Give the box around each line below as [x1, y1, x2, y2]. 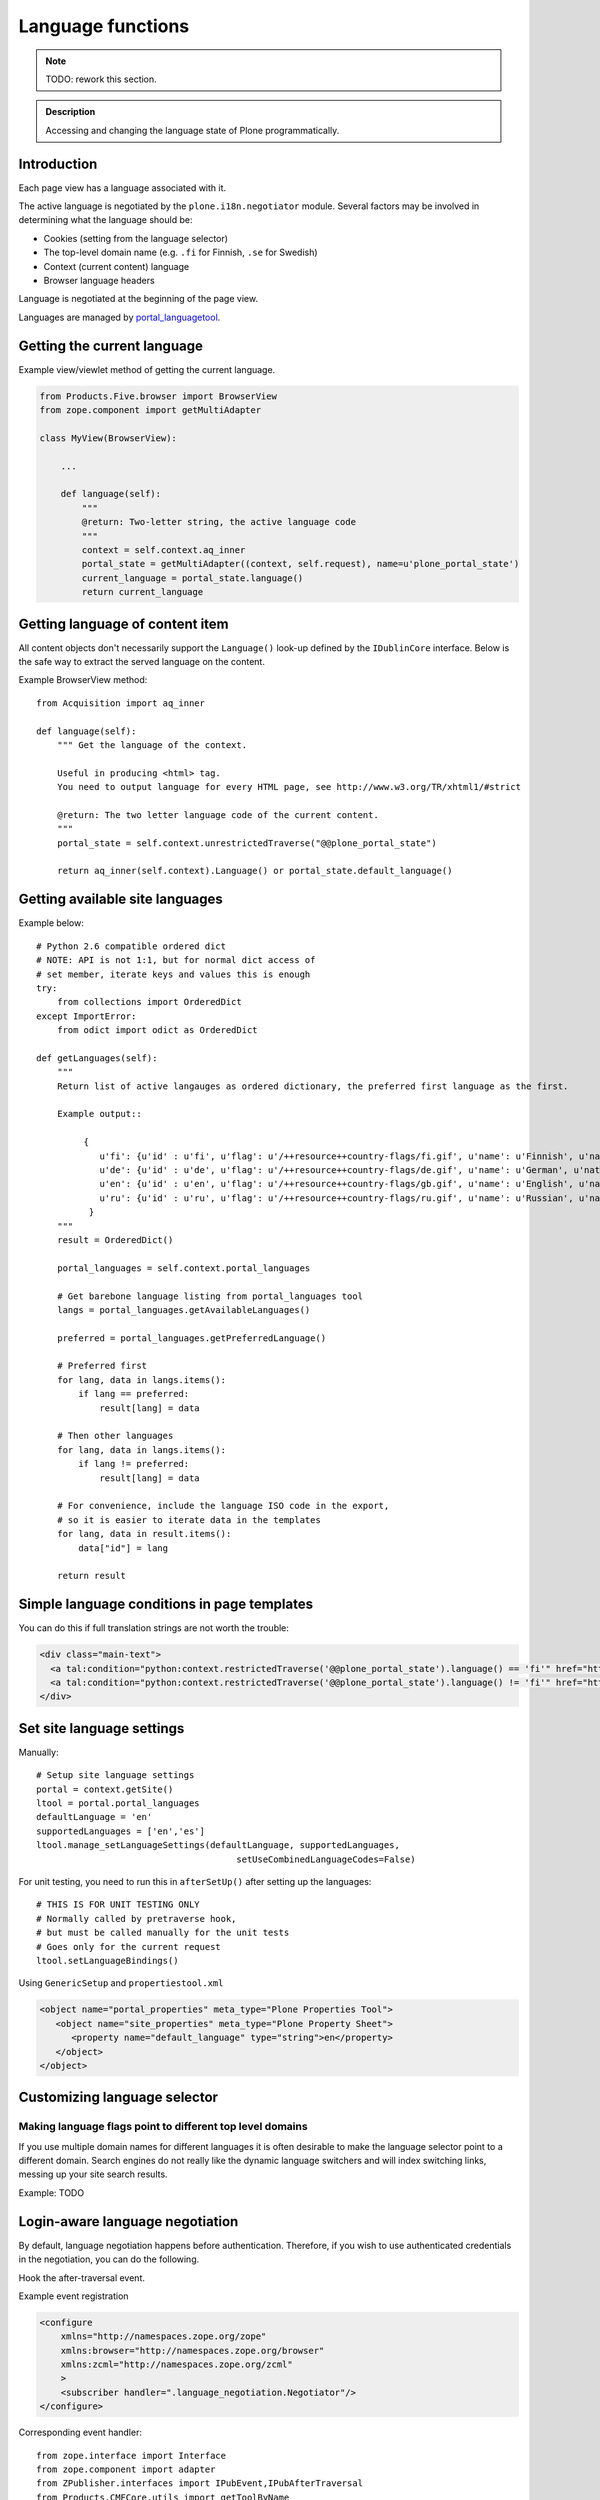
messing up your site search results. [18, 2168, 169, 2180]
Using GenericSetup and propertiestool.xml [18, 1977, 224, 1989]
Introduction [18, 155, 98, 172]
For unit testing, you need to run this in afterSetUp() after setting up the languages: [18, 1876, 372, 1888]
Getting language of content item [18, 615, 229, 632]
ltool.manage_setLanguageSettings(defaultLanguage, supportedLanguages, [36, 1840, 400, 1851]
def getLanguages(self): [36, 1052, 158, 1064]
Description [45, 106, 96, 118]
